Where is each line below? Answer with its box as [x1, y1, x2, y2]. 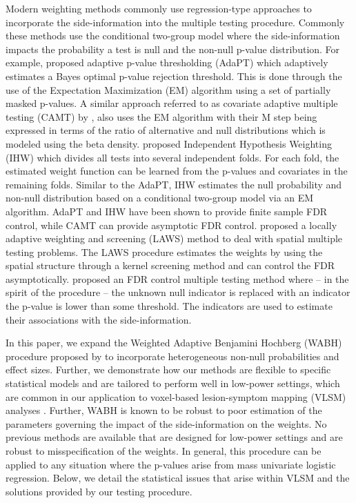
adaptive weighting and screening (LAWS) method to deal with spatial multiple [6, 231, 343, 246]
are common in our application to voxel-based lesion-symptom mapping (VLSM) [6, 389, 346, 404]
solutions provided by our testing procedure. [6, 484, 192, 498]
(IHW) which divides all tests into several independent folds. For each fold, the [6, 150, 339, 164]
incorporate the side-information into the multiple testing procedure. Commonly [6, 14, 345, 29]
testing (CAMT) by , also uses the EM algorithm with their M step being [6, 109, 317, 124]
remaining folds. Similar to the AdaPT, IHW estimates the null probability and [6, 177, 342, 191]
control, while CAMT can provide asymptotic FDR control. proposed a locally [6, 217, 337, 232]
